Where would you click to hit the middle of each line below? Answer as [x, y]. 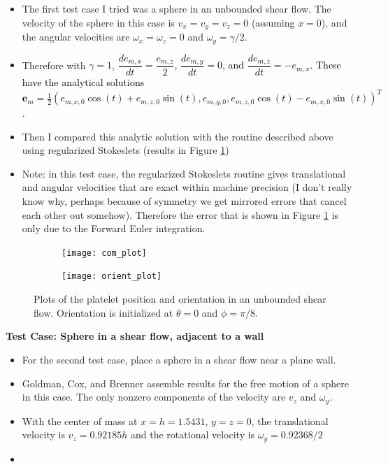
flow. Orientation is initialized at [103, 312]
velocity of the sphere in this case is [98, 22]
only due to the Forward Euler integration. [114, 228]
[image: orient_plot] [112, 276]
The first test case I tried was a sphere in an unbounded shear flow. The [177, 8]
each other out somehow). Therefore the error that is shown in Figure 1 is [180, 214]
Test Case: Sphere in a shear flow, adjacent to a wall [135, 336]
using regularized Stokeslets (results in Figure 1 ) [125, 150]
